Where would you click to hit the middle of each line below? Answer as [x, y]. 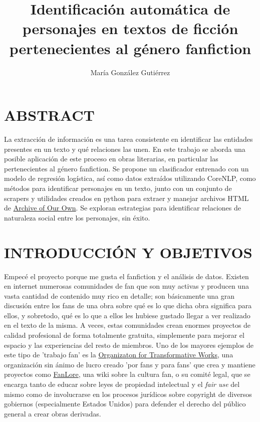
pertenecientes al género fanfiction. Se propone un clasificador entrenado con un [126, 168]
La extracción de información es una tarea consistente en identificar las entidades [128, 139]
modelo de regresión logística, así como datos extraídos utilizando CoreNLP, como [130, 178]
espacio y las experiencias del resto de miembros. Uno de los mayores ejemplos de [129, 345]
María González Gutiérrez [130, 72]
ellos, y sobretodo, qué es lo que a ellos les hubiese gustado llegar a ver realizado [127, 315]
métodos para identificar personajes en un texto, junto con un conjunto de [118, 188]
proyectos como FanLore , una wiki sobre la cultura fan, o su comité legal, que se [127, 374]
